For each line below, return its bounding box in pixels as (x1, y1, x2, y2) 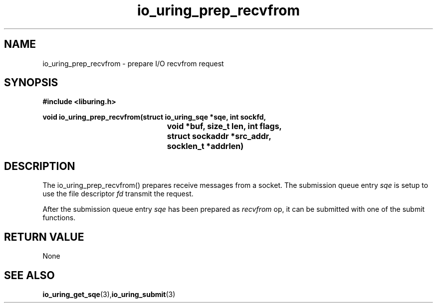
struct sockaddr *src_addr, (167, 131, 271, 142)
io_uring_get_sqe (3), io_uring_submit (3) (42, 290, 176, 299)
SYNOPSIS (4, 76, 58, 89)
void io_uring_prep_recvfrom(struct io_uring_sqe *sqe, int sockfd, (42, 113, 266, 122)
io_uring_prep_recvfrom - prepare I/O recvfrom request (42, 59, 224, 68)
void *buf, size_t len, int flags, (167, 121, 282, 132)
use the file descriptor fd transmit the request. (42, 189, 194, 198)
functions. (42, 213, 76, 222)
